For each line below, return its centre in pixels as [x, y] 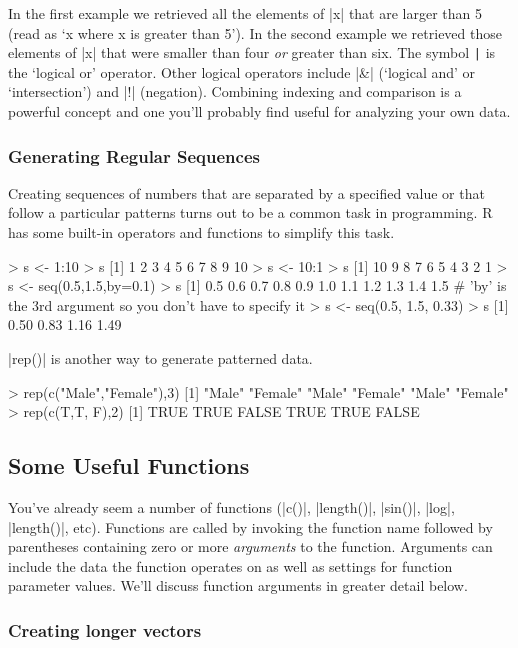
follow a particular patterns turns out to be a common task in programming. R [250, 212]
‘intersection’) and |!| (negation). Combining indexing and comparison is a [235, 91]
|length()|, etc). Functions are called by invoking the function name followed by [250, 526]
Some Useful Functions [129, 465]
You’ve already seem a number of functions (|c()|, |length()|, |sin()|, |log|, [231, 506]
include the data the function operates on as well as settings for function [230, 565]
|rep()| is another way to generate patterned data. [160, 358]
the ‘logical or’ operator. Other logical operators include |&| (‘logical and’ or [242, 71]
